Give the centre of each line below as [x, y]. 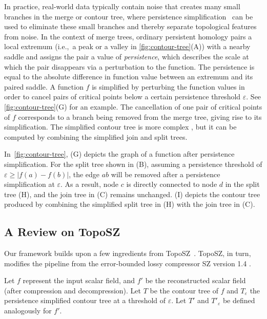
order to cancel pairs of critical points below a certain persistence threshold [122, 97]
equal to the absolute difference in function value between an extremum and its [129, 77]
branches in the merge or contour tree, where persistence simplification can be [129, 16]
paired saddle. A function [44, 86]
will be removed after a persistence [166, 174]
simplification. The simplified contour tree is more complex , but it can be [120, 127]
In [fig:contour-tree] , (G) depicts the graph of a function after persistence [119, 154]
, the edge [84, 174]
